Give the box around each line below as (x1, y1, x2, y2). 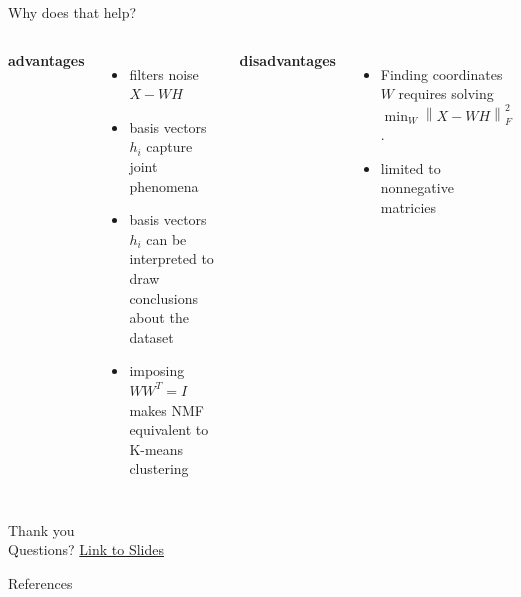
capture (146, 136, 193, 157)
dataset (129, 326, 174, 347)
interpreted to (129, 248, 214, 269)
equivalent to (129, 419, 209, 440)
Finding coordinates (380, 63, 503, 84)
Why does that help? (8, 2, 137, 22)
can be (146, 228, 187, 249)
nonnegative (380, 177, 454, 198)
